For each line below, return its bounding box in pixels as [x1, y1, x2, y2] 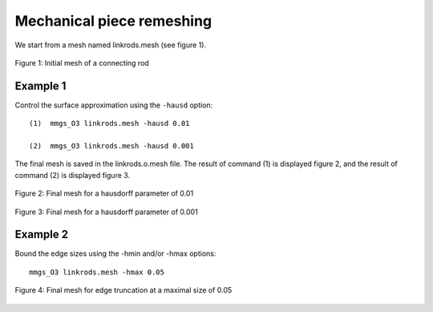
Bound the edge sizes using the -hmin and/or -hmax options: [14, 249, 216, 258]
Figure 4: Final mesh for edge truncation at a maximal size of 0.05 [14, 286, 233, 295]
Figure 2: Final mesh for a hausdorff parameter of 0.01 [14, 188, 194, 198]
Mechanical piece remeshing [14, 12, 212, 30]
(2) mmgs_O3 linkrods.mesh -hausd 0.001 [29, 141, 194, 151]
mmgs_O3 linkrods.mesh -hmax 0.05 [29, 267, 164, 277]
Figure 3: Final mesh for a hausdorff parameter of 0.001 [14, 207, 198, 217]
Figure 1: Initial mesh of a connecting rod [14, 58, 150, 67]
